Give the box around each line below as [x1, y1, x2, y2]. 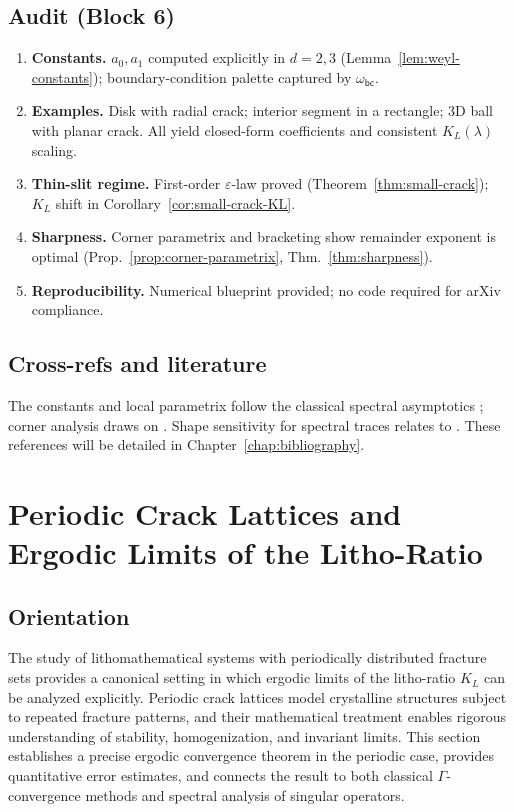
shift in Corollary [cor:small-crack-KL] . [55, 192, 296, 213]
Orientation [8, 600, 130, 631]
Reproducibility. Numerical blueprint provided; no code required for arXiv [31, 279, 501, 300]
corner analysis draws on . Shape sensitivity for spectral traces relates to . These [8, 414, 501, 435]
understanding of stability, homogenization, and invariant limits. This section [8, 725, 481, 746]
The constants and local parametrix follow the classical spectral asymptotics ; [8, 394, 484, 415]
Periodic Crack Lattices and [8, 492, 402, 533]
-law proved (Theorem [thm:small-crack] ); [231, 173, 489, 194]
